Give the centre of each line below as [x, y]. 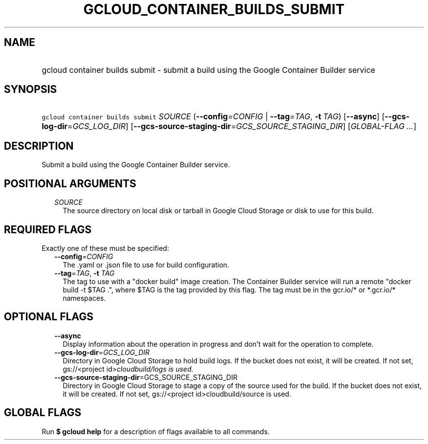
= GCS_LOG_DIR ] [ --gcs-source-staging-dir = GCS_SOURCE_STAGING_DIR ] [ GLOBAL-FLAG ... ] [242, 126]
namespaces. [84, 298]
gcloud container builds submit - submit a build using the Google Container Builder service [208, 70]
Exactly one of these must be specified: [105, 248]
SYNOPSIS [31, 89]
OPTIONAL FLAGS [49, 317]
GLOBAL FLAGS [43, 413]
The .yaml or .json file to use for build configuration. [146, 265]
